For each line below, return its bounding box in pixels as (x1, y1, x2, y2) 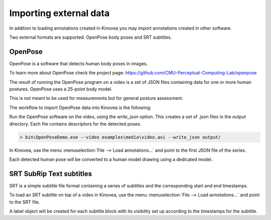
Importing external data (9, 8, 110, 19)
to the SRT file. (9, 199, 40, 205)
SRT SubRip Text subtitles (9, 169, 92, 178)
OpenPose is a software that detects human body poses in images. (9, 60, 148, 66)
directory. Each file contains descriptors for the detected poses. (9, 121, 142, 127)
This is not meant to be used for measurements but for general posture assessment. (9, 95, 183, 101)
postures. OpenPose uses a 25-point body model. (9, 86, 112, 92)
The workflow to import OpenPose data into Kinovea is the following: (9, 104, 152, 111)
